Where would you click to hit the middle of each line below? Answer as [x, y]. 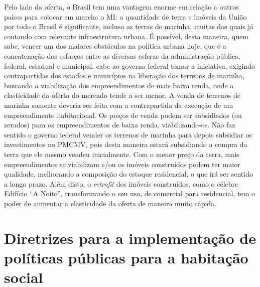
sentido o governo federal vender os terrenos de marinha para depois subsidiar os [128, 134]
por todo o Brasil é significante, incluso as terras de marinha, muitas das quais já [129, 26]
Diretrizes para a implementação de [130, 238]
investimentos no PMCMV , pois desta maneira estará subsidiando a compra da [126, 144]
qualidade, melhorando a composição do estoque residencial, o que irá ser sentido [128, 174]
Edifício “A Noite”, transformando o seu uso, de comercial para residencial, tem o [130, 193]
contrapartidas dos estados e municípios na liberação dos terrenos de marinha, [124, 76]
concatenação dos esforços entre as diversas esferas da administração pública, [122, 55]
